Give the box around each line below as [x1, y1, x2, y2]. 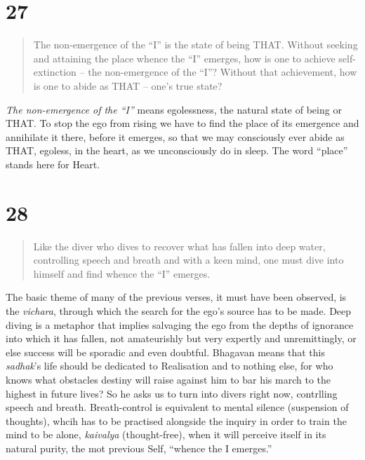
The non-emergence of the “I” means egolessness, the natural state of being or [6, 102, 342, 116]
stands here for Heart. [6, 156, 100, 171]
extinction [33, 65, 77, 79]
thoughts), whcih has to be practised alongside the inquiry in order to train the [6, 413, 347, 428]
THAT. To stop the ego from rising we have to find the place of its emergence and [6, 116, 359, 130]
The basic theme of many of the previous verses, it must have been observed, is [6, 290, 347, 304]
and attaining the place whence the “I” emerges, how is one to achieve [33, 50, 336, 65]
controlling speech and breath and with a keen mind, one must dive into [33, 252, 344, 267]
